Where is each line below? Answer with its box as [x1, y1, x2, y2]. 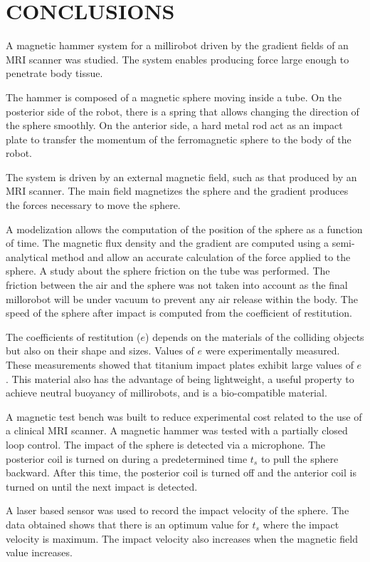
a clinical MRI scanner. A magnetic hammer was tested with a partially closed [6, 423, 348, 438]
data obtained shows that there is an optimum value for [6, 516, 249, 531]
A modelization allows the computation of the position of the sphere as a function [6, 221, 363, 236]
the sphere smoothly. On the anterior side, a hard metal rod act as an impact [6, 118, 343, 133]
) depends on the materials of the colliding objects [145, 329, 364, 344]
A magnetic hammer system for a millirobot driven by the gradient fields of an [6, 38, 349, 53]
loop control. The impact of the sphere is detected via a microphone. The [6, 436, 326, 451]
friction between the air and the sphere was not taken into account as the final [6, 277, 348, 292]
